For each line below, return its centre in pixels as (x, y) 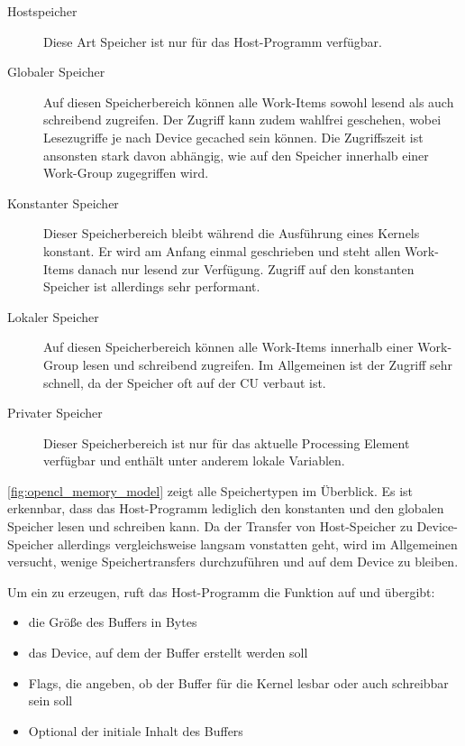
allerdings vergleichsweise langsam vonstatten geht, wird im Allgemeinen (258, 543)
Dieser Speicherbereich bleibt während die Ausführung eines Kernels (232, 233)
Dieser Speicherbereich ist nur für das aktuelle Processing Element (227, 442)
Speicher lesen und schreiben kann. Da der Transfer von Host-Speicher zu (210, 526)
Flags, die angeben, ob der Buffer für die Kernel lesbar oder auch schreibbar (238, 682)
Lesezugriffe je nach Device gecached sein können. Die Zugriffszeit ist (233, 137)
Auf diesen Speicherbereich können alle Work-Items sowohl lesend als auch (249, 101)
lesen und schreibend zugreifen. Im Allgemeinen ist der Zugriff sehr (268, 364)
